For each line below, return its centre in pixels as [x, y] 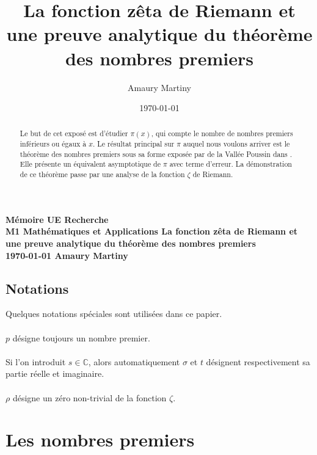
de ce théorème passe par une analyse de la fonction [102, 174]
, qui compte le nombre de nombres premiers [222, 133]
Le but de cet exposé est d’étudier [74, 133]
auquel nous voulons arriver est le [236, 144]
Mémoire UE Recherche [57, 219]
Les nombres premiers [100, 439]
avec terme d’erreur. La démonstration [231, 164]
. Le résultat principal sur [134, 144]
